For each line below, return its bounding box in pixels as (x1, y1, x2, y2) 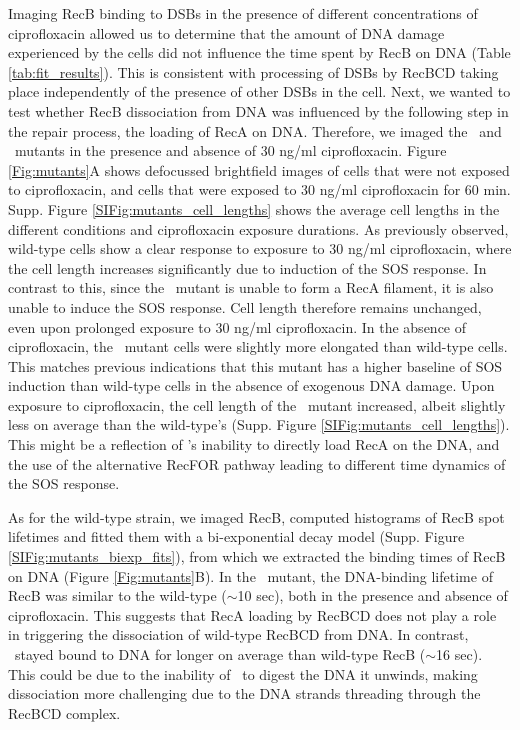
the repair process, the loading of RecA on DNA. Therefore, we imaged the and (8, 120, 502, 141)
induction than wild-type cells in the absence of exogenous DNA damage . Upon (8, 375, 495, 396)
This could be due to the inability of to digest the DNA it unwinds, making (8, 663, 478, 684)
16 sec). (436, 644, 483, 664)
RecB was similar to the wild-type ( (8, 585, 227, 606)
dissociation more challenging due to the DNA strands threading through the (8, 683, 481, 704)
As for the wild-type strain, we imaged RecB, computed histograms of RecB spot (8, 506, 505, 527)
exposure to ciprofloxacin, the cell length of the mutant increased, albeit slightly (8, 394, 506, 415)
